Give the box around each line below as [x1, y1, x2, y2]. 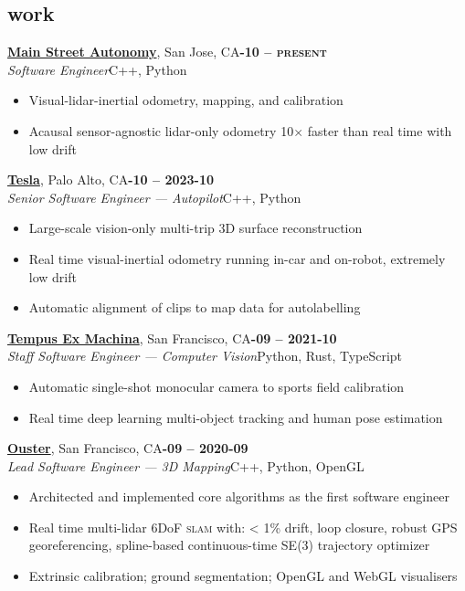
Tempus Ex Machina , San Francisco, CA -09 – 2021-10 [7, 328, 337, 347]
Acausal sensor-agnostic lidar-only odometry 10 [28, 121, 294, 140]
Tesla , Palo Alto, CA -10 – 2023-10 [7, 170, 215, 189]
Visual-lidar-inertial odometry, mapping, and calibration [28, 90, 343, 110]
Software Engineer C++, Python [7, 59, 187, 79]
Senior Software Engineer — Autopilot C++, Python [7, 187, 301, 206]
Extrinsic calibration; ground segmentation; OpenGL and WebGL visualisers [28, 566, 458, 586]
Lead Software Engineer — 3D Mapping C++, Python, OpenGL [7, 456, 365, 475]
